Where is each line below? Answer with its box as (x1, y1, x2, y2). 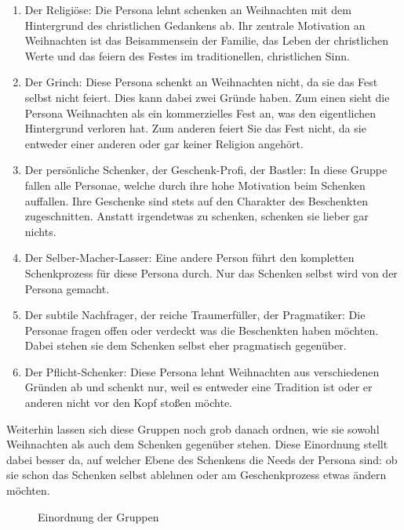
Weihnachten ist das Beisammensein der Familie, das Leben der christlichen (24, 32, 388, 49)
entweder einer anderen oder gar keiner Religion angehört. (24, 135, 304, 151)
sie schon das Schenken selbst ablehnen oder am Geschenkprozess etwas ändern (6, 466, 387, 483)
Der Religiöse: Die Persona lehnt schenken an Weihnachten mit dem (24, 2, 351, 17)
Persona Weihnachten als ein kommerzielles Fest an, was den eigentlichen (24, 104, 377, 121)
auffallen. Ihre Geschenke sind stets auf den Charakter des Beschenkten (24, 192, 368, 209)
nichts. (24, 223, 56, 239)
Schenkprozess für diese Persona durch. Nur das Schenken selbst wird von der (24, 264, 398, 281)
